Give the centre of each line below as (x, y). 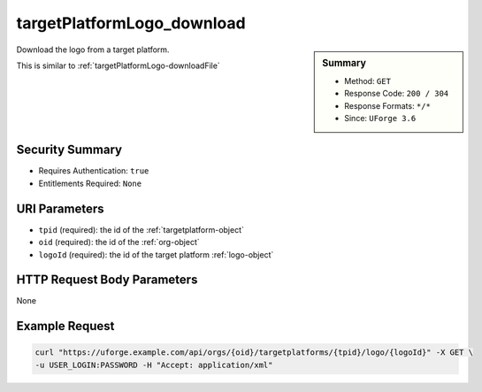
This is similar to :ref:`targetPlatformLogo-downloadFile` (118, 65)
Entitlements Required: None (90, 183)
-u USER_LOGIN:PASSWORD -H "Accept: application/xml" (154, 365)
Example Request (65, 326)
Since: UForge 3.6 (380, 118)
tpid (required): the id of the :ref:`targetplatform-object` (142, 229)
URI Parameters (61, 208)
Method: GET (367, 81)
